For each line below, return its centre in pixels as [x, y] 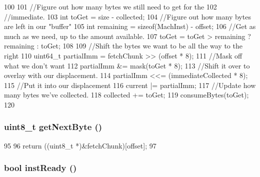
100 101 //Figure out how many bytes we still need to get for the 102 [110, 6]
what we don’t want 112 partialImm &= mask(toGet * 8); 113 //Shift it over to [127, 65]
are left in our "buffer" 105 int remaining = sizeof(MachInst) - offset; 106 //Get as [130, 26]
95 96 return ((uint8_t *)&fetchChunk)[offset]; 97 [80, 145]
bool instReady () [40, 168]
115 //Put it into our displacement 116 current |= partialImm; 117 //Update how [130, 85]
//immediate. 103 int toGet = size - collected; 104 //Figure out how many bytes [127, 16]
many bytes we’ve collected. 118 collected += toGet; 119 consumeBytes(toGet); [126, 95]
